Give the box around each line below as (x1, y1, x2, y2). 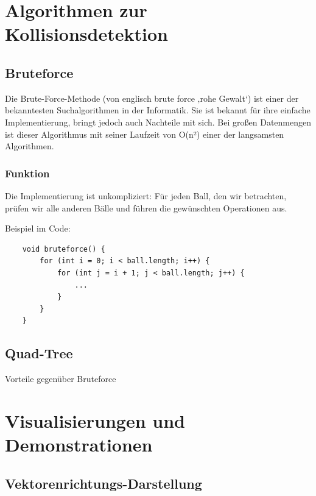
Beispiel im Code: (5, 222, 71, 235)
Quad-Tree (5, 344, 73, 363)
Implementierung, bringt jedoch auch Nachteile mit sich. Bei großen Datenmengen (5, 115, 312, 128)
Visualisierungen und (5, 408, 185, 433)
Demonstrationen (5, 432, 153, 457)
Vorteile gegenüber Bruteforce (5, 372, 116, 385)
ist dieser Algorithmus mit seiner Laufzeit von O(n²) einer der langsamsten (5, 127, 284, 140)
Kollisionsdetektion (5, 21, 168, 46)
